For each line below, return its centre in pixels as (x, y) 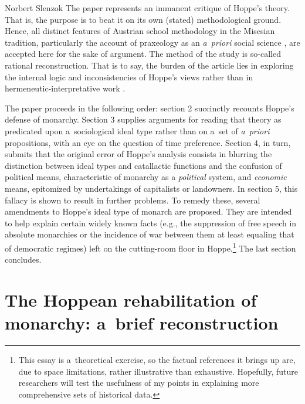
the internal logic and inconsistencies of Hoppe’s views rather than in (129, 77)
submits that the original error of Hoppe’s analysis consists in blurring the (138, 154)
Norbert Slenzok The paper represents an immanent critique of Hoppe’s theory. (147, 8)
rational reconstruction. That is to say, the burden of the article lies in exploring (149, 65)
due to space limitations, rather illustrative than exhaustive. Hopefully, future (158, 371)
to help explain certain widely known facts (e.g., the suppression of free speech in (151, 223)
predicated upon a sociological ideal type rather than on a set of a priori (137, 130)
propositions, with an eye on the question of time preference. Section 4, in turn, (148, 142)
